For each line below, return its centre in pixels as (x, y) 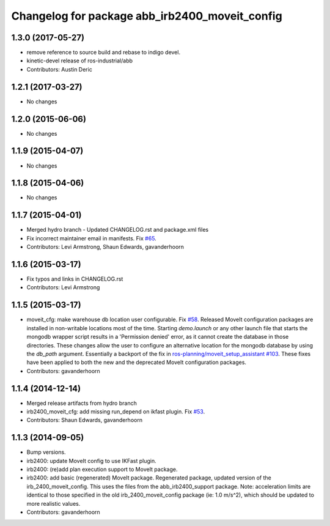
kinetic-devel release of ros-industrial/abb (80, 61)
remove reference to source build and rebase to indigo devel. (103, 53)
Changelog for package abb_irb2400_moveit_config (147, 16)
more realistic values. (53, 503)
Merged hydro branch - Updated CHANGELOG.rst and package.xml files (118, 230)
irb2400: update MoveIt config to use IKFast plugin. (91, 461)
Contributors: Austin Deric (60, 69)
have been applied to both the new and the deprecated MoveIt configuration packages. (137, 362)
